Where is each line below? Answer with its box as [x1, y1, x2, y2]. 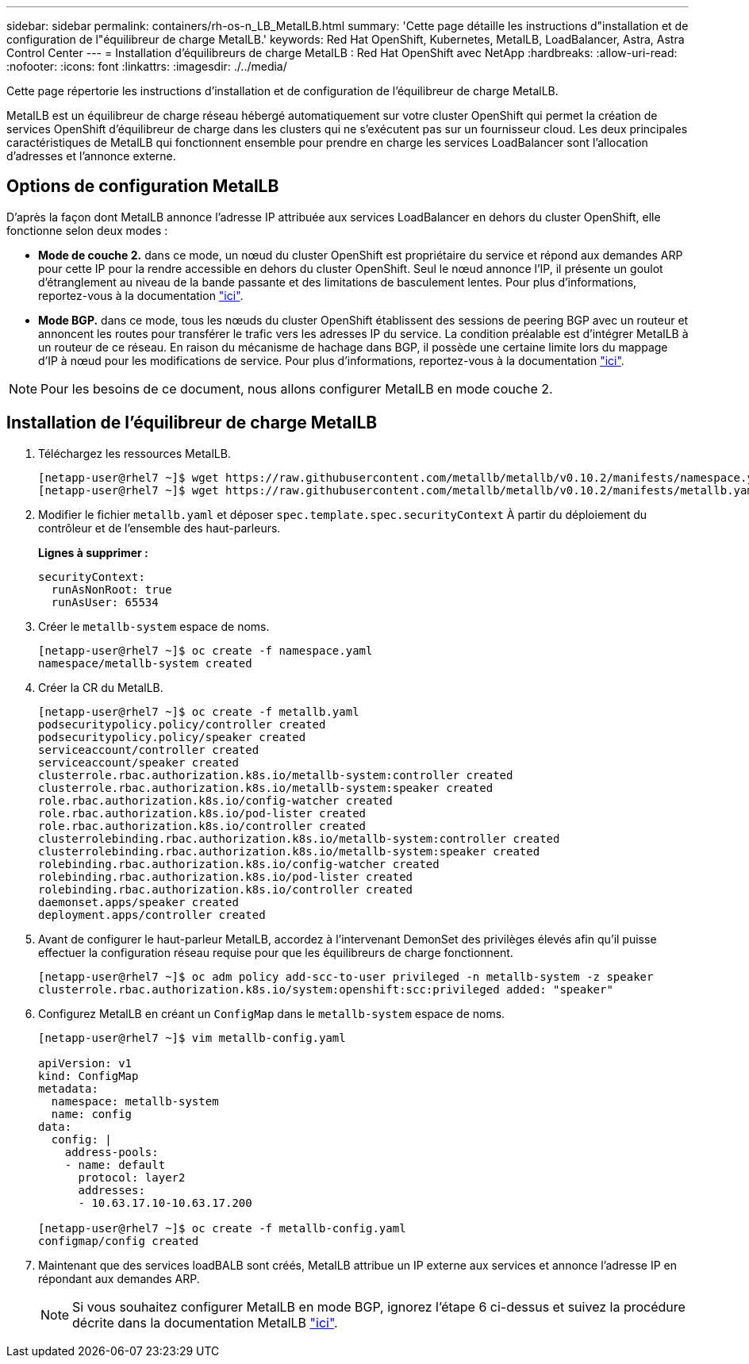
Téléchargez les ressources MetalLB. [38, 446, 231, 460]
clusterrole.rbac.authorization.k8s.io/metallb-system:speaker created [38, 781, 494, 794]
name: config [51, 1107, 133, 1120]
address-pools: [64, 1145, 159, 1158]
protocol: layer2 [78, 1170, 186, 1184]
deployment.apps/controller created [38, 908, 266, 921]
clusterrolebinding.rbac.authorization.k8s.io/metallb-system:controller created [38, 832, 560, 845]
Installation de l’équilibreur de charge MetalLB [6, 413, 378, 433]
